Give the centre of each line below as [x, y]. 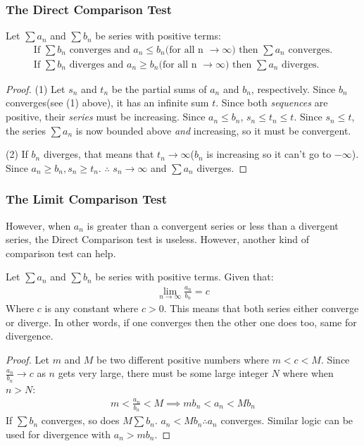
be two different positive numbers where [183, 359]
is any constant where [92, 308]
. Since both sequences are [272, 103]
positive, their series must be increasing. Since [106, 117]
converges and [100, 50]
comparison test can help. [61, 253]
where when [308, 373]
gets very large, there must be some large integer [163, 373]
